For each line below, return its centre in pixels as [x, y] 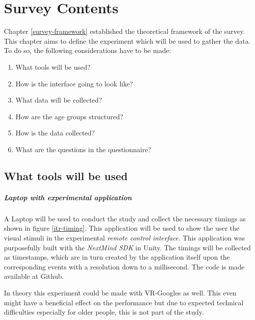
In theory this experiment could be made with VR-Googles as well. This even [120, 292]
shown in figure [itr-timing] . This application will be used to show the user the [122, 228]
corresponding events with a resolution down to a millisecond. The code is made [124, 266]
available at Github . [34, 276]
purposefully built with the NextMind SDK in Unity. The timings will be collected [127, 247]
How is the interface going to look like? [74, 83]
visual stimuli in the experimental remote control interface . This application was [125, 238]
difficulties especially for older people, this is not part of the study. [104, 312]
